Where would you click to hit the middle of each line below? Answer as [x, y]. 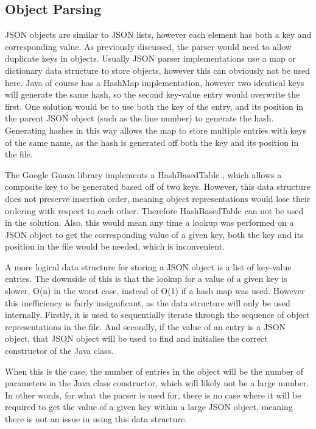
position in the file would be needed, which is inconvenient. [115, 246]
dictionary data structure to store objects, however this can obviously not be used [158, 70]
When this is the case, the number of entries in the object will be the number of [154, 371]
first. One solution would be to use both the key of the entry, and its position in [154, 106]
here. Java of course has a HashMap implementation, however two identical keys [155, 82]
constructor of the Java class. [59, 351]
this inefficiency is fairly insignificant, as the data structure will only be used [148, 302]
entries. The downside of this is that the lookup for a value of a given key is [146, 279]
